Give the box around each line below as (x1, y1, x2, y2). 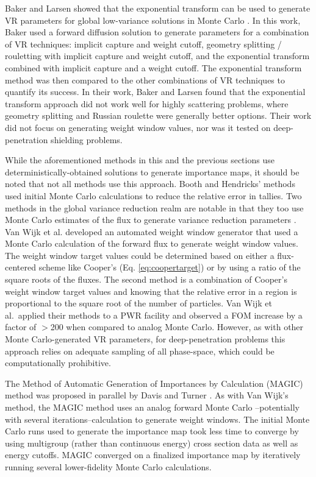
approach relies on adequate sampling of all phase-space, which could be (5, 344, 275, 357)
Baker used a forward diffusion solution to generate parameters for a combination (5, 26, 309, 38)
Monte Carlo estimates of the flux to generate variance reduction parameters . (5, 213, 296, 226)
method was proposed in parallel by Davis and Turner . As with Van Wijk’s (5, 389, 289, 401)
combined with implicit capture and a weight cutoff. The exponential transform (5, 61, 302, 74)
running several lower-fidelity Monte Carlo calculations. (5, 460, 212, 473)
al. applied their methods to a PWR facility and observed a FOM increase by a (5, 308, 303, 321)
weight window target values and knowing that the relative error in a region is (5, 284, 297, 297)
